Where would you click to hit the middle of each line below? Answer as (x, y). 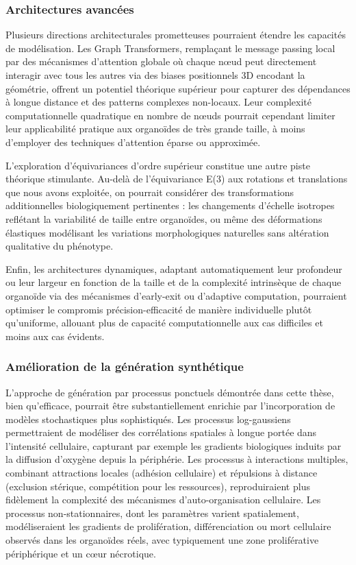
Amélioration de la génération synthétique (125, 366)
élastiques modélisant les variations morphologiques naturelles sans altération (167, 232)
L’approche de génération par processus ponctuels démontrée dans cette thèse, (170, 392)
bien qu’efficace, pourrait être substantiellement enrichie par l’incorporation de (170, 406)
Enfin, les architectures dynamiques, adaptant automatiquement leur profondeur (174, 268)
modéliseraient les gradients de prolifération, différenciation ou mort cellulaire (168, 526)
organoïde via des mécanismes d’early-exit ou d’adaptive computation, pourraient (176, 295)
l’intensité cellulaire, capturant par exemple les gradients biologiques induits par (174, 445)
